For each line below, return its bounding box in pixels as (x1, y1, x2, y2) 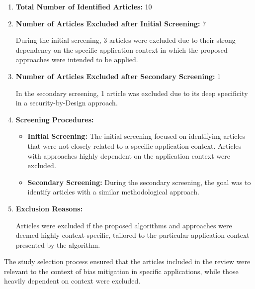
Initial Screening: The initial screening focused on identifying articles (27, 131, 246, 141)
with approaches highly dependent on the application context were (27, 150, 230, 161)
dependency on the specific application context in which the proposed (15, 44, 228, 55)
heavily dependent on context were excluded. (4, 276, 141, 286)
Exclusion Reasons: (15, 203, 83, 213)
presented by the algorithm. (15, 239, 100, 250)
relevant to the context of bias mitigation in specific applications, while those (4, 266, 239, 276)
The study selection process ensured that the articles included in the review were (4, 256, 251, 267)
